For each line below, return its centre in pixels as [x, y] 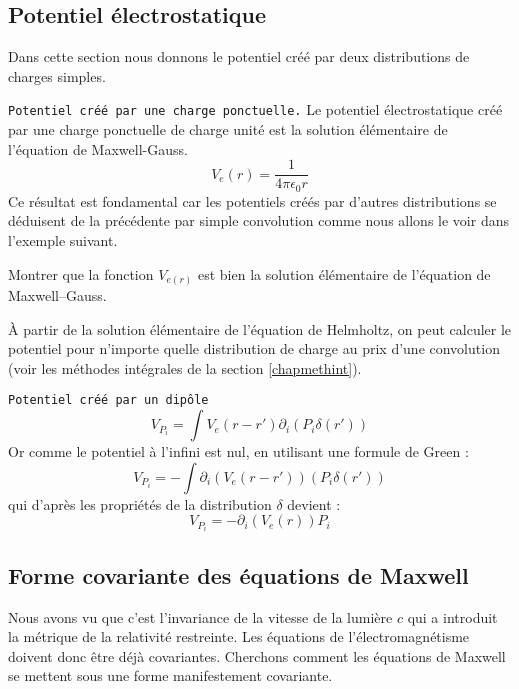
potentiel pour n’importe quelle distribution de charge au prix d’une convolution [254, 348]
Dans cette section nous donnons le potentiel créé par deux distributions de [239, 56]
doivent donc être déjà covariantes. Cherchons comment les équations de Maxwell [257, 655]
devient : [314, 503]
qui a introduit [452, 616]
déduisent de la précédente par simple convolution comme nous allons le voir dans [258, 220]
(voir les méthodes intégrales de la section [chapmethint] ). [185, 367]
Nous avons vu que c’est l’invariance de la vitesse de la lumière [200, 616]
